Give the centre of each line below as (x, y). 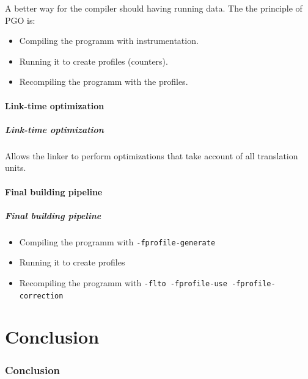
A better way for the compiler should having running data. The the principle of (154, 8)
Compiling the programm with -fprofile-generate (117, 241)
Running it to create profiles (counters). (94, 61)
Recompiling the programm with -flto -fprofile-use (123, 282)
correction (41, 296)
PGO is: (20, 20)
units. (16, 168)
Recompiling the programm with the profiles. (104, 81)
